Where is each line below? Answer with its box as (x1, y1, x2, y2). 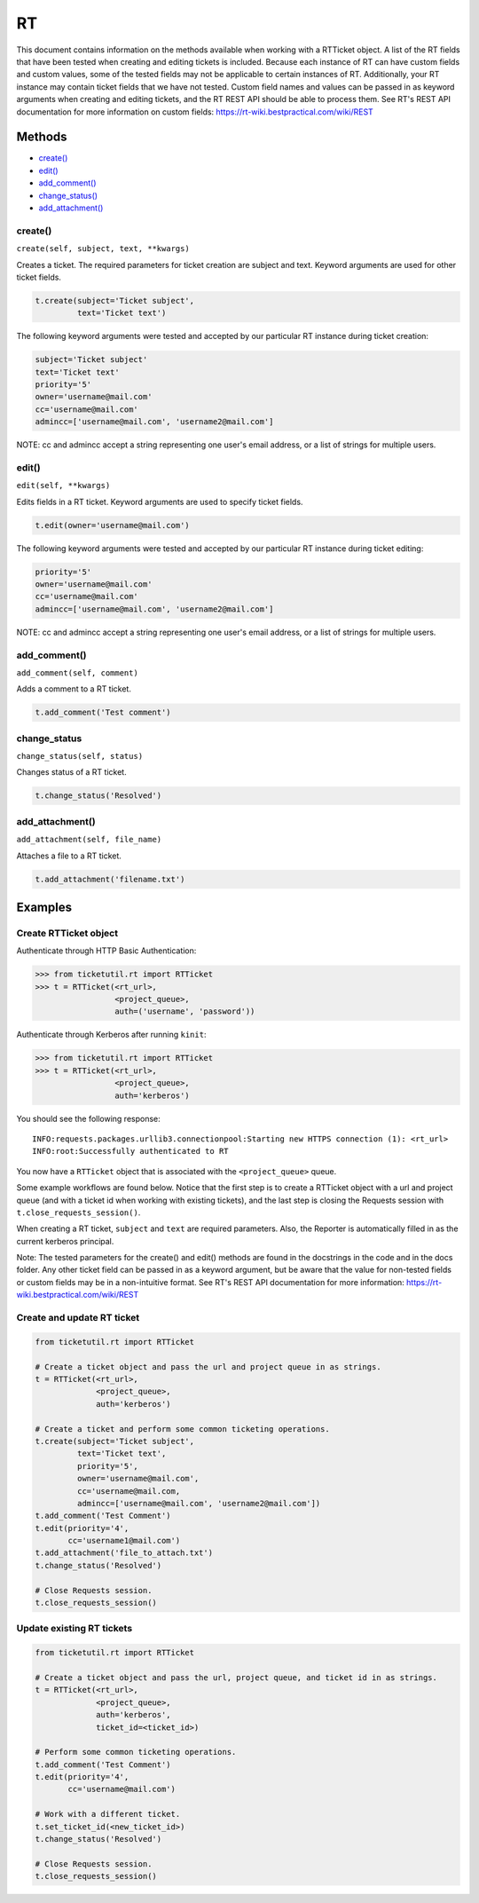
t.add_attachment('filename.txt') (35, 874, 185, 884)
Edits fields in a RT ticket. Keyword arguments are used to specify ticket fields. (16, 496, 303, 507)
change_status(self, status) (16, 751, 144, 762)
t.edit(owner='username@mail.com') (35, 520, 190, 530)
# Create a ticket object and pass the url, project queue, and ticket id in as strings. (35, 1672, 438, 1682)
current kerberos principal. (16, 1236, 114, 1246)
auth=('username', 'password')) (114, 1007, 255, 1016)
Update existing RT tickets (16, 1623, 133, 1635)
